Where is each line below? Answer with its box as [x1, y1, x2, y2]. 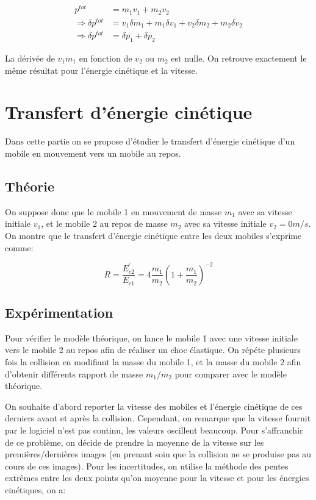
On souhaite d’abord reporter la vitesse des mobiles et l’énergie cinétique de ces [5, 399, 303, 412]
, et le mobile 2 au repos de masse [41, 217, 168, 230]
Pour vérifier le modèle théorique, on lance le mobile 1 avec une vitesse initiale [5, 331, 298, 344]
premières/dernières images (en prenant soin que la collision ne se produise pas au [5, 448, 312, 460]
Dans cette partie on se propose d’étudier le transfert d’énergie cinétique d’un [5, 135, 295, 148]
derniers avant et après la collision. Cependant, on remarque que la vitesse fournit [5, 412, 311, 424]
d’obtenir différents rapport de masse [5, 367, 143, 380]
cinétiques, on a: [5, 483, 66, 496]
